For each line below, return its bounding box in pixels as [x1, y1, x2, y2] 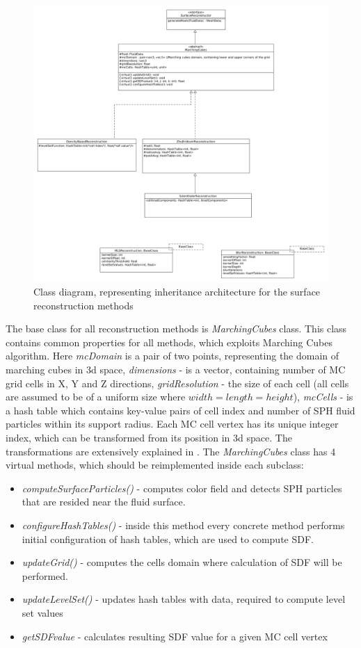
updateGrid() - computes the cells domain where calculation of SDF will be [22, 555, 342, 569]
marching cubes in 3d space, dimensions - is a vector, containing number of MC [6, 362, 346, 377]
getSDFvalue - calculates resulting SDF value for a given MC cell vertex [22, 629, 328, 643]
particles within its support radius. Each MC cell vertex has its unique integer [6, 416, 339, 431]
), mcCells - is [293, 389, 353, 404]
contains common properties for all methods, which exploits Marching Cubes [6, 334, 332, 349]
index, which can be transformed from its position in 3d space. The [6, 430, 292, 445]
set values [22, 605, 63, 619]
